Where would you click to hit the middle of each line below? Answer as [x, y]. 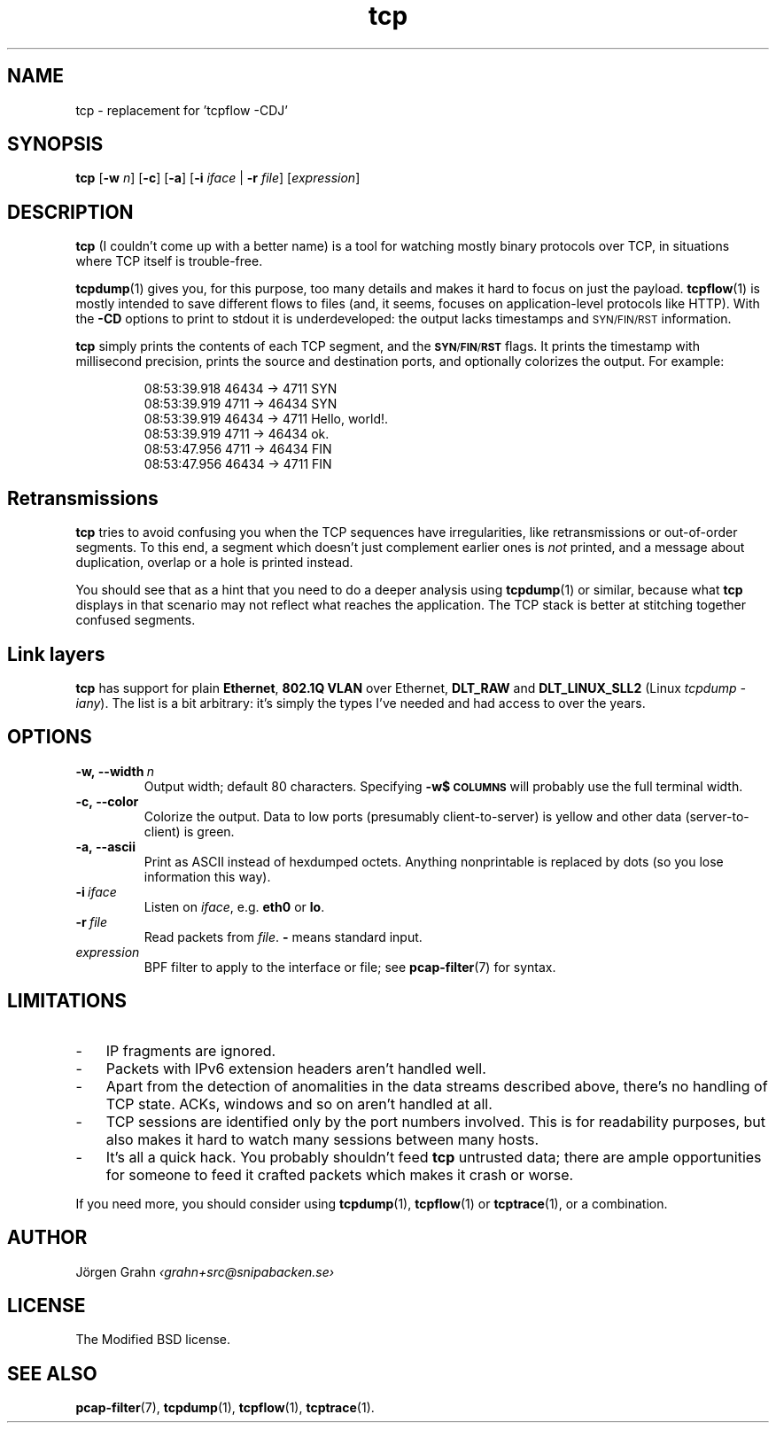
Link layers [56, 654]
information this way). [207, 876]
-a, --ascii [105, 846]
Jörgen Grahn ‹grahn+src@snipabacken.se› [205, 1271]
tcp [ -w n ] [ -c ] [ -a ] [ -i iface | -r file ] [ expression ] [218, 178]
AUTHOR [47, 1238]
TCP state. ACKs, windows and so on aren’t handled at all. [299, 1104]
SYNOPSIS [55, 144]
